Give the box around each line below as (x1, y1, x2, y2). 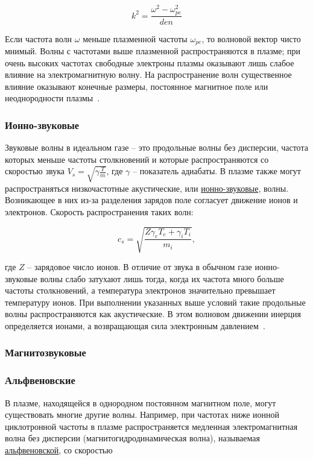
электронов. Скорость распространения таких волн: (5, 205, 194, 218)
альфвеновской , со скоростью (5, 443, 113, 456)
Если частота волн (5, 32, 72, 45)
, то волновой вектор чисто (201, 32, 301, 45)
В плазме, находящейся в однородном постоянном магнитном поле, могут (5, 396, 276, 409)
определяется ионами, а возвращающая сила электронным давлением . (5, 319, 265, 332)
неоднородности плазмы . (5, 92, 100, 104)
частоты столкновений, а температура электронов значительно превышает (5, 284, 276, 297)
